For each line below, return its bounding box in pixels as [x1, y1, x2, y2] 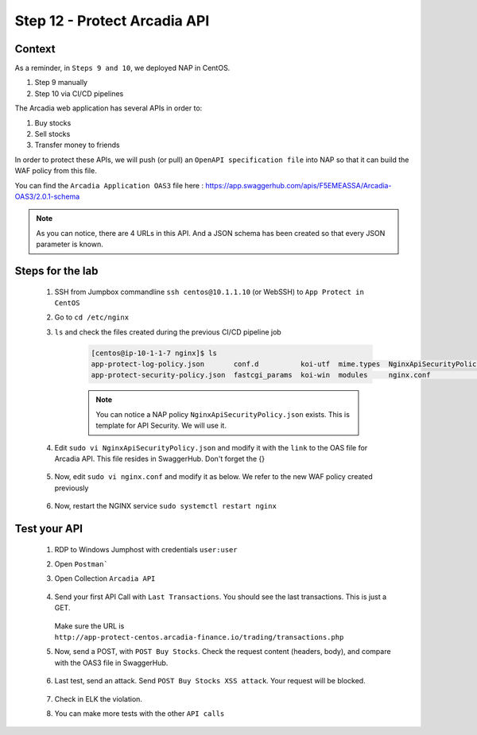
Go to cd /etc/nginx [54, 312, 130, 322]
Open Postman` [54, 559, 109, 568]
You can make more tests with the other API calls [54, 708, 225, 718]
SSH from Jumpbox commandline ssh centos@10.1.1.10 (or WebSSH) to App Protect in [54, 287, 365, 296]
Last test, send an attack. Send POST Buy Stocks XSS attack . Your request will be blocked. [54, 676, 366, 686]
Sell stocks [34, 130, 71, 139]
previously [54, 483, 89, 493]
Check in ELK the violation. [54, 694, 143, 703]
